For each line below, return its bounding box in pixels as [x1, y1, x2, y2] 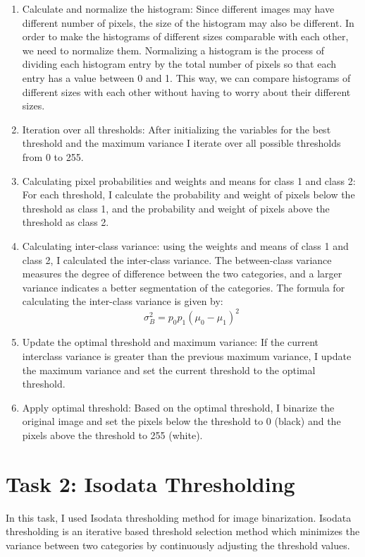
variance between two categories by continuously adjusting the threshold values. [6, 537, 350, 552]
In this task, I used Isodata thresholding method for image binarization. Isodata [6, 510, 352, 525]
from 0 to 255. [22, 149, 84, 164]
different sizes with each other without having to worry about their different [22, 84, 351, 99]
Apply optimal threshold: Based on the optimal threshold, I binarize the [22, 400, 335, 414]
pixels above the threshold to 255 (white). [22, 427, 203, 442]
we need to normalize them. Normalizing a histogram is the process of [22, 42, 324, 57]
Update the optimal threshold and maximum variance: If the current [22, 335, 319, 349]
